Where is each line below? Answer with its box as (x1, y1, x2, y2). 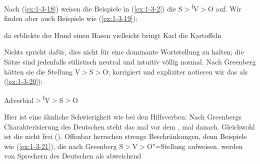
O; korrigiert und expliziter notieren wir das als (102, 66, 248, 76)
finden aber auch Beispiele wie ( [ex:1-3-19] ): (4, 13, 138, 23)
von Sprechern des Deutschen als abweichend (4, 150, 141, 161)
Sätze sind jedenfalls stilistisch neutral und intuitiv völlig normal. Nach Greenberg (4, 56, 256, 67)
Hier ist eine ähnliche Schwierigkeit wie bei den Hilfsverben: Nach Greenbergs (4, 111, 241, 122)
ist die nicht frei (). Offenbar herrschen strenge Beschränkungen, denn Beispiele (4, 131, 247, 141)
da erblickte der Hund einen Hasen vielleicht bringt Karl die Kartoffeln (4, 29, 221, 40)
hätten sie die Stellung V (4, 66, 80, 76)
